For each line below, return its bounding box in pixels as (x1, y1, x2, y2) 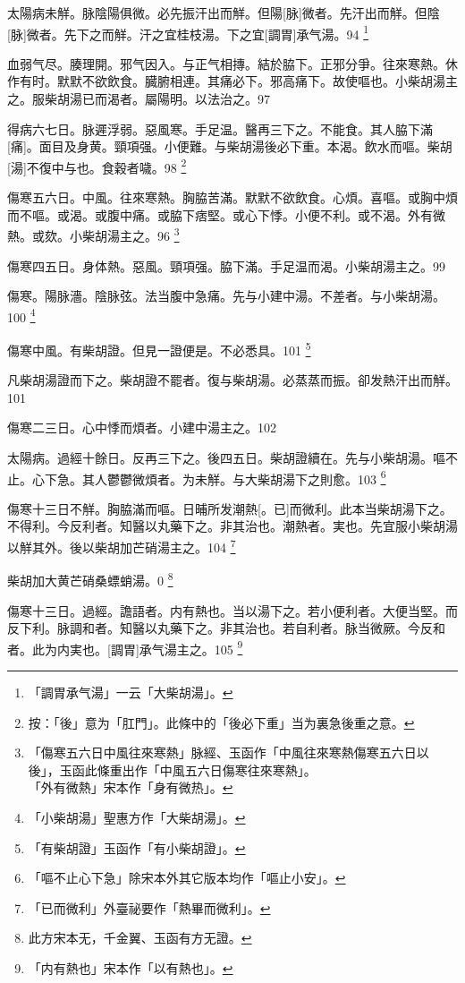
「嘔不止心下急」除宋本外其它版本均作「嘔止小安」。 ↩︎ (28, 868, 346, 887)
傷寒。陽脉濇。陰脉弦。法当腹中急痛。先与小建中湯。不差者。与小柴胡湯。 (7, 286, 445, 305)
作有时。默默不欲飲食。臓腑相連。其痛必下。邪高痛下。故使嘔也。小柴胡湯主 (7, 72, 458, 90)
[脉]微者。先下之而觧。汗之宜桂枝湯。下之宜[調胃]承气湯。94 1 (7, 21, 369, 43)
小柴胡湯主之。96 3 (69, 224, 180, 244)
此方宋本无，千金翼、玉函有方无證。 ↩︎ (28, 928, 252, 947)
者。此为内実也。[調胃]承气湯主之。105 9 (7, 637, 243, 658)
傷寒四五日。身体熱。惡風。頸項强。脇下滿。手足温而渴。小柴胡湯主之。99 (7, 256, 445, 275)
